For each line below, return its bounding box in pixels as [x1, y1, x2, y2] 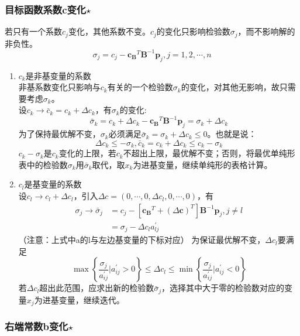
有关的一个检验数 [107, 81, 173, 93]
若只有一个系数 [5, 25, 62, 37]
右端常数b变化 [5, 319, 68, 334]
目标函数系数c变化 [5, 2, 87, 16]
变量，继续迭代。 [58, 293, 125, 306]
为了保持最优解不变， [18, 128, 101, 140]
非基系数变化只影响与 [18, 81, 101, 93]
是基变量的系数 [24, 178, 82, 190]
